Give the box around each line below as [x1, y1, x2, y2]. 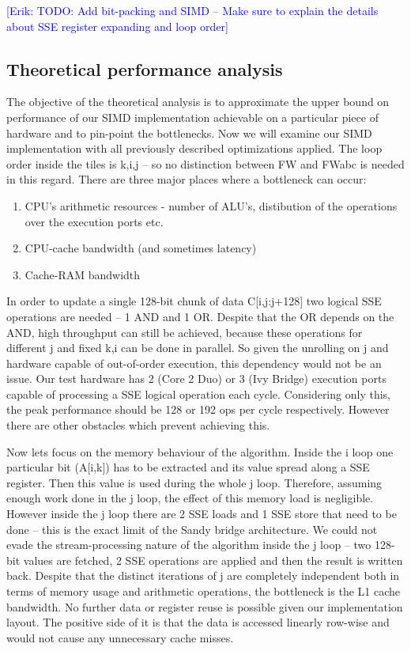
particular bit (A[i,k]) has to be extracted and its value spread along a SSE [6, 459, 370, 475]
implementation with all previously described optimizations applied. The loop [6, 140, 383, 157]
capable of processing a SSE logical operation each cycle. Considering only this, [6, 385, 390, 402]
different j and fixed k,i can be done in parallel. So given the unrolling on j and [6, 339, 389, 356]
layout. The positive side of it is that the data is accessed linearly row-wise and [6, 614, 390, 630]
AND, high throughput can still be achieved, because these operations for [6, 324, 363, 340]
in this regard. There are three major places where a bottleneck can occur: [6, 171, 367, 187]
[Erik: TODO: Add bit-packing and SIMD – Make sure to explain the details [6, 2, 379, 18]
